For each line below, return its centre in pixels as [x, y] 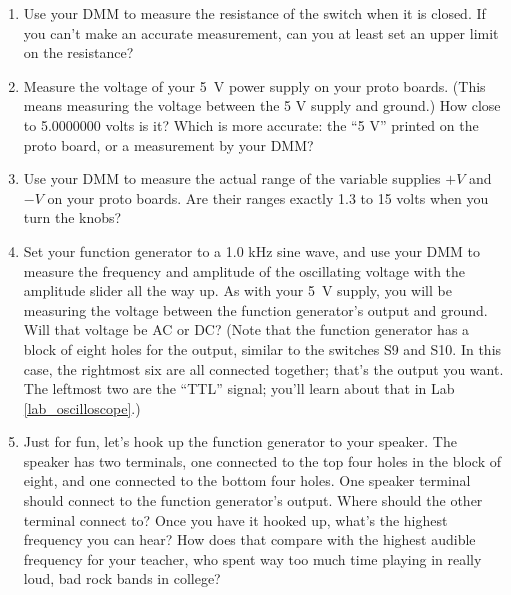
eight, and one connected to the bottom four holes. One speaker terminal [247, 480]
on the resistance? [78, 52]
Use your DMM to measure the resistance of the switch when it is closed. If [254, 13]
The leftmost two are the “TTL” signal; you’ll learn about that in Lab [239, 388]
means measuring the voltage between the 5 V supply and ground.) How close [262, 105]
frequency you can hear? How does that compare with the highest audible [249, 539]
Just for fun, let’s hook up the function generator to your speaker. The [240, 441]
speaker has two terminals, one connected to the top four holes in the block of [262, 460]
